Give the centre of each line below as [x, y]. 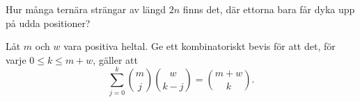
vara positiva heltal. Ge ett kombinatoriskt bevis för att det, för [199, 46]
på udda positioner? [48, 23]
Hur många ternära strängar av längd [86, 9]
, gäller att [115, 59]
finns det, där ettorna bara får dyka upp [269, 9]
